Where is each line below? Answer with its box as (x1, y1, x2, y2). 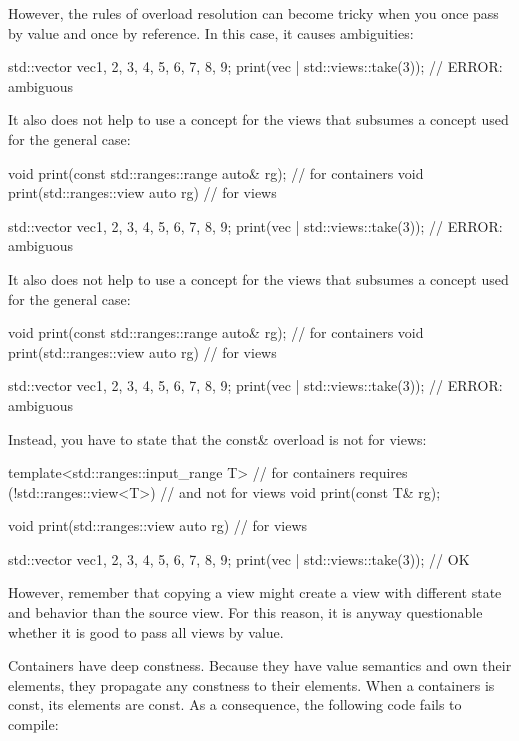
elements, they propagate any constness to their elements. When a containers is (8, 674, 495, 695)
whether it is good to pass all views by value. (8, 621, 284, 642)
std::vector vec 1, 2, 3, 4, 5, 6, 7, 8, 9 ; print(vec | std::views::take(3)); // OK (8, 548, 470, 569)
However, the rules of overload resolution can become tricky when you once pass (8, 3, 499, 23)
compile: (8, 714, 59, 735)
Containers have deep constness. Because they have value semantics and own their (8, 655, 512, 676)
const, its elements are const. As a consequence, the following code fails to (8, 694, 462, 715)
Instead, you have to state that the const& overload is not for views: (8, 428, 427, 449)
